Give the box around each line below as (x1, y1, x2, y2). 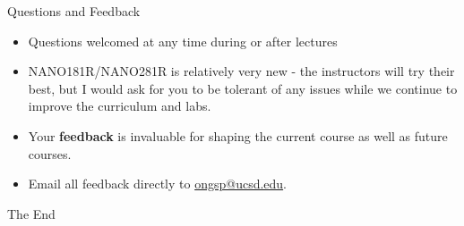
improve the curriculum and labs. (28, 96, 211, 115)
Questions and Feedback (7, 2, 141, 20)
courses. (28, 144, 72, 163)
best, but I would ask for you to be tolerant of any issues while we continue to (28, 79, 458, 97)
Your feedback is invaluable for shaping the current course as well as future (28, 126, 448, 145)
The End (7, 204, 56, 222)
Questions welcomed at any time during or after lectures (28, 31, 338, 50)
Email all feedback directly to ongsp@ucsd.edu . (28, 174, 288, 193)
